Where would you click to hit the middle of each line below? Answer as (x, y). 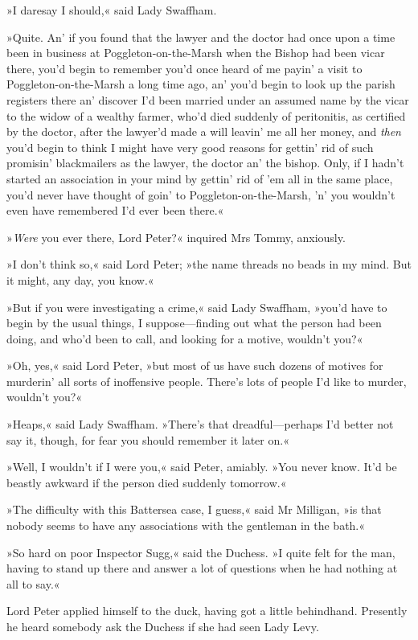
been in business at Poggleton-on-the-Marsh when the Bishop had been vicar (196, 53)
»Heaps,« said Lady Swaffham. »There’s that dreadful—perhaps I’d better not (200, 424)
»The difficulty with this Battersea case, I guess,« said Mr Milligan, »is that (194, 509)
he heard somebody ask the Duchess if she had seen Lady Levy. (163, 626)
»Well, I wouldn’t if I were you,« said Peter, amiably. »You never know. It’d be (202, 467)
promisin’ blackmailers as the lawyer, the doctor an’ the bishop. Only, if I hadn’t (205, 163)
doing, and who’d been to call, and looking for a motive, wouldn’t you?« (185, 338)
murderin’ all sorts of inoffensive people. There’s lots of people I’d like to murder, (207, 381)
